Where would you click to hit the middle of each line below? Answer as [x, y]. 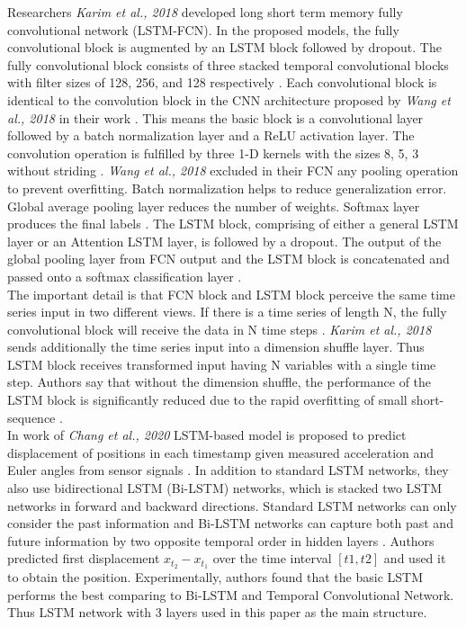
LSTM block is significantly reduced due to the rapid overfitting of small [207, 400]
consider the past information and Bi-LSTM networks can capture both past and [230, 523]
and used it [415, 558]
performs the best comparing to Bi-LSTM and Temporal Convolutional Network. [231, 594]
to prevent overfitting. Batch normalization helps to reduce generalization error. [227, 188]
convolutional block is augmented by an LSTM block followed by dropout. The [224, 47]
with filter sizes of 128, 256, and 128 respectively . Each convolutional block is [222, 82]
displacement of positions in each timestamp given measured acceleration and [221, 452]
